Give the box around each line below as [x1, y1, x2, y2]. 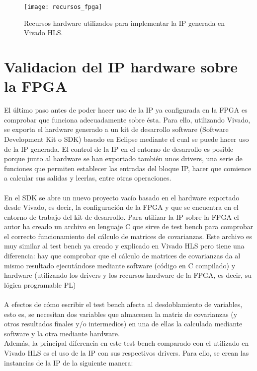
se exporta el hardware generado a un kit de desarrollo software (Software [4, 124, 229, 134]
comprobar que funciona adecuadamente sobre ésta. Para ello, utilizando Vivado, [4, 114, 251, 124]
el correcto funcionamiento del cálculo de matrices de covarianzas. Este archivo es [4, 231, 252, 241]
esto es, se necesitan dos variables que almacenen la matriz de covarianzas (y [4, 309, 238, 319]
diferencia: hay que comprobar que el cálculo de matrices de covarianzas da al [4, 250, 241, 261]
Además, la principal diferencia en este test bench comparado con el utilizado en [4, 338, 249, 348]
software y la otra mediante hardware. [4, 328, 120, 338]
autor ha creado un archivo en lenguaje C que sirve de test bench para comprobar [4, 221, 254, 232]
